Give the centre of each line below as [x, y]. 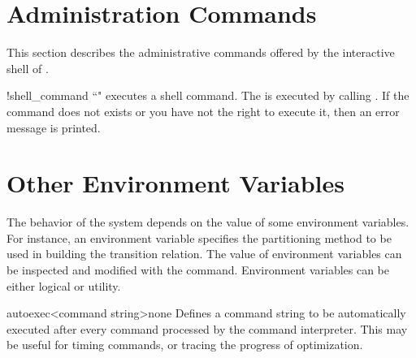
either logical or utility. [64, 285]
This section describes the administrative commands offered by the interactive [201, 52]
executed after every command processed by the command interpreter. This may [207, 328]
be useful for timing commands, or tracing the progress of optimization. [185, 345]
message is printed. [54, 127]
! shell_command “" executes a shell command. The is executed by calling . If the [208, 95]
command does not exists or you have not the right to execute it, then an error [203, 111]
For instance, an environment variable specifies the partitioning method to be [199, 237]
